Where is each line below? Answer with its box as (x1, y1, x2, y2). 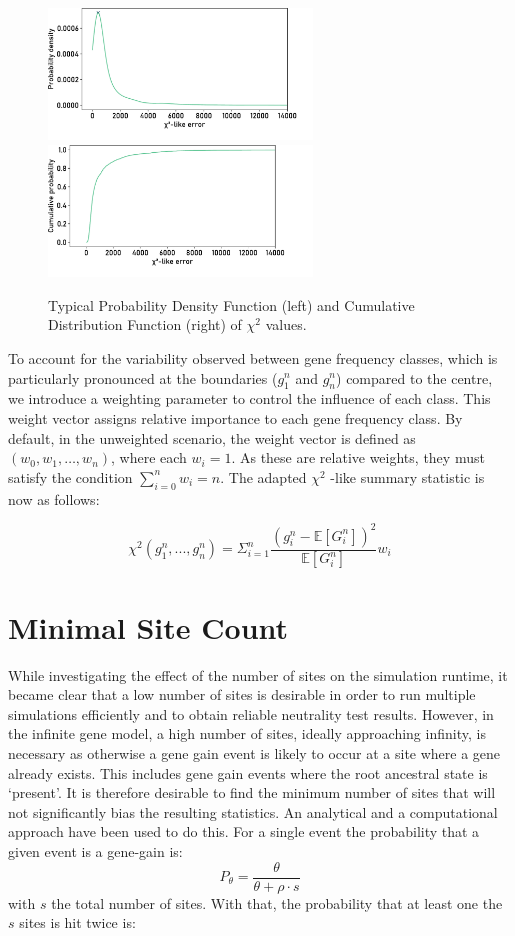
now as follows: (8, 488, 100, 509)
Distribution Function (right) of (48, 314, 242, 335)
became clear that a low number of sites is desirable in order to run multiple (8, 684, 476, 705)
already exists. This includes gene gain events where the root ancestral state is (8, 762, 488, 783)
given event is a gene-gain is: (8, 840, 183, 861)
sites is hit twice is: (19, 912, 136, 933)
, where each (111, 447, 187, 468)
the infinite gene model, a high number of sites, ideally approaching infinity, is (8, 723, 486, 744)
